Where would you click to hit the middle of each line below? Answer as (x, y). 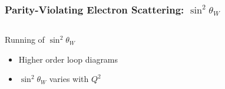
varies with (69, 79)
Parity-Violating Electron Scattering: (95, 9)
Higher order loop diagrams (68, 59)
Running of (25, 40)
